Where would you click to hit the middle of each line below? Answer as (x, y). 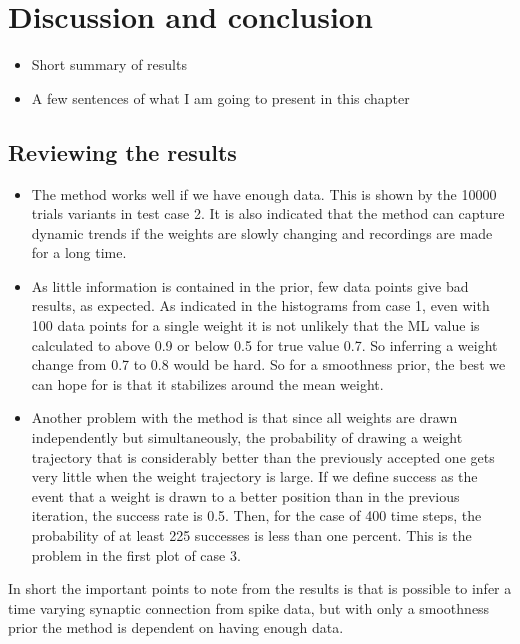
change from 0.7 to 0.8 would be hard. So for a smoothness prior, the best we (268, 364)
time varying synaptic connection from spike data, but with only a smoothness (249, 607)
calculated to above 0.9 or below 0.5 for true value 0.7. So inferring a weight (264, 344)
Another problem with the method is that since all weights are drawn (244, 417)
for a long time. (79, 252)
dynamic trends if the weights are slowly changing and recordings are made (262, 232)
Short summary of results (109, 64)
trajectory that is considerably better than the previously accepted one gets (263, 456)
